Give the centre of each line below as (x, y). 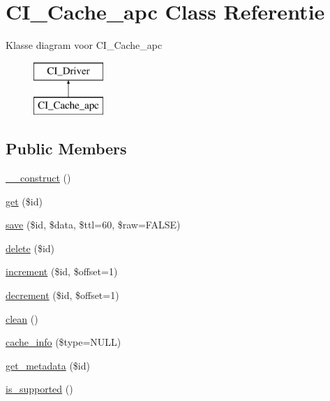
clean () (22, 318)
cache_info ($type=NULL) (63, 342)
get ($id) (24, 201)
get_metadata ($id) (48, 365)
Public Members (66, 148)
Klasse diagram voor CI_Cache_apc (84, 45)
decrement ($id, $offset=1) (62, 295)
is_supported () (39, 389)
